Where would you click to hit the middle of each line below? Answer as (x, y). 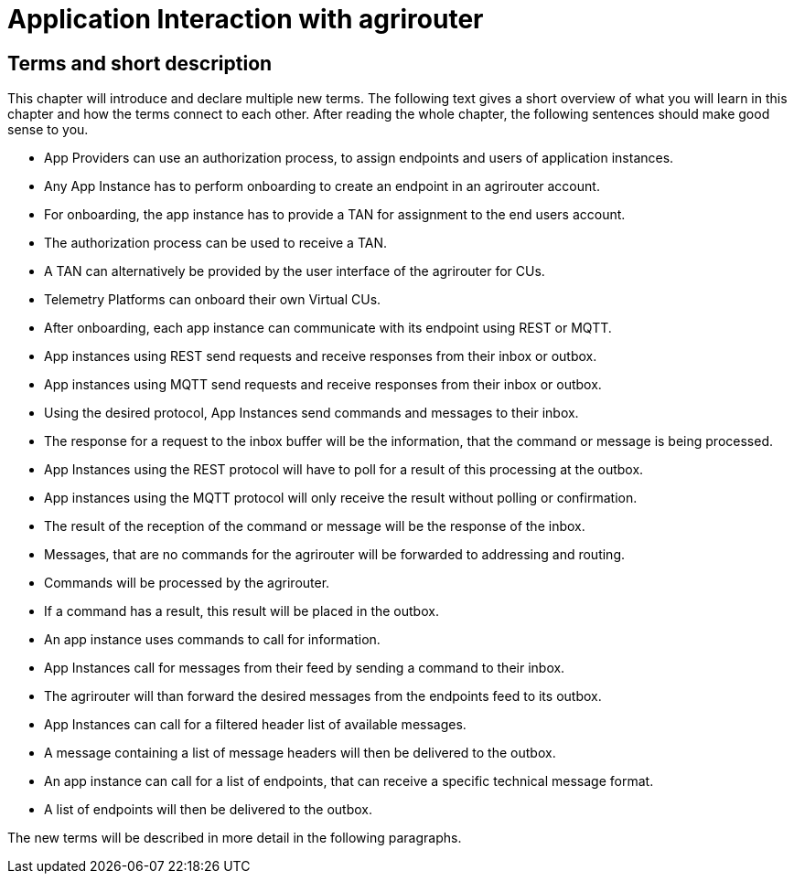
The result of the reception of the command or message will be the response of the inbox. (315, 526)
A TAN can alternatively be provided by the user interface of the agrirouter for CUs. (295, 271)
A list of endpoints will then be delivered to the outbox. (208, 810)
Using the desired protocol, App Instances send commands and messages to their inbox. (311, 413)
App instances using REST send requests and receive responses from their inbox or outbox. (321, 356)
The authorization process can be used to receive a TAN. (215, 243)
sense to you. (48, 130)
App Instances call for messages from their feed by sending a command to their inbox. (305, 668)
